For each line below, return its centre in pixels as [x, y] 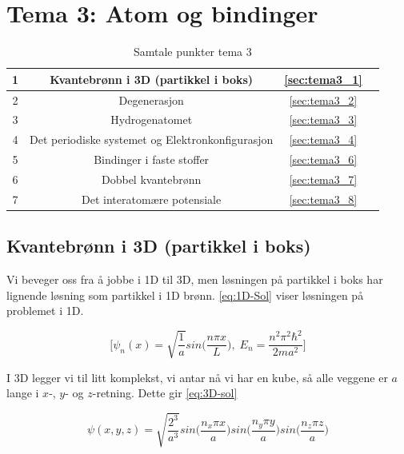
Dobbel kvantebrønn [151, 179]
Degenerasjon [151, 100]
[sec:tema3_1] [323, 79]
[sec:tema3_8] [323, 199]
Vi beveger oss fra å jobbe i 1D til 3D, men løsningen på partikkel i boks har [195, 279]
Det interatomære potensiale [152, 199]
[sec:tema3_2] [323, 100]
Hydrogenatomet [152, 119]
